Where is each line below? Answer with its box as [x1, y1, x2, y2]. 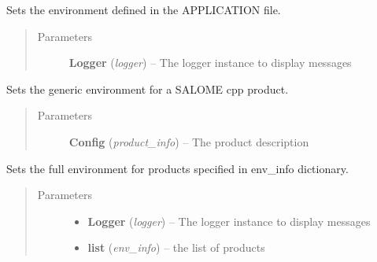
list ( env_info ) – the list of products [87, 239, 265, 256]
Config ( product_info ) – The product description [68, 133, 309, 149]
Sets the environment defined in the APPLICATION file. [6, 2, 281, 17]
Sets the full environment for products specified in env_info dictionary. [6, 160, 349, 176]
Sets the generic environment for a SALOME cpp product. [6, 80, 289, 97]
